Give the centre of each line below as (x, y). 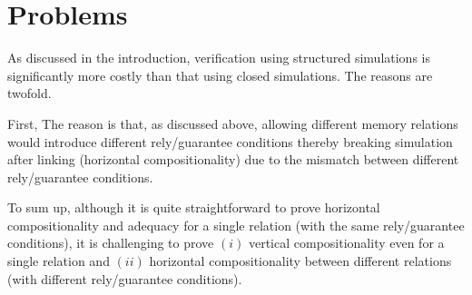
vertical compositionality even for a (346, 243)
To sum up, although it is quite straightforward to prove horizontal (194, 207)
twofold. (29, 93)
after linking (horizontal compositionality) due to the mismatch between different (233, 159)
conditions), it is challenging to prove (111, 243)
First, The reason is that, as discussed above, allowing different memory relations (233, 123)
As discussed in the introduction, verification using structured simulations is (219, 58)
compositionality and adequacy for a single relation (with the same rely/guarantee (236, 225)
